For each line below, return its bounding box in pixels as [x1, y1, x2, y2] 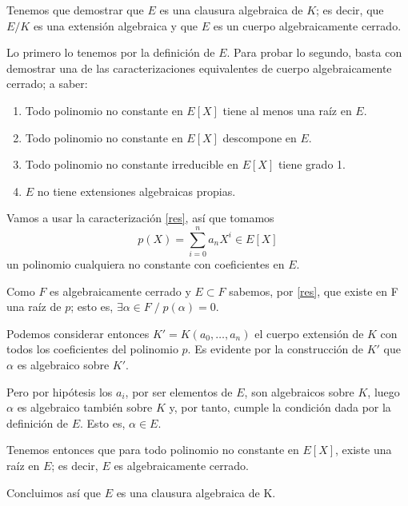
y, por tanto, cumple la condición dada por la [169, 399, 391, 416]
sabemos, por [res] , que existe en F [229, 282, 398, 299]
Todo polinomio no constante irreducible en [25, 156, 238, 173]
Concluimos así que [6, 484, 101, 500]
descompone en [222, 129, 297, 145]
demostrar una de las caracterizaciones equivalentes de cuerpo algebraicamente [6, 59, 392, 76]
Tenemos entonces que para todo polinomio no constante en [6, 441, 299, 458]
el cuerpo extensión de [254, 325, 364, 341]
